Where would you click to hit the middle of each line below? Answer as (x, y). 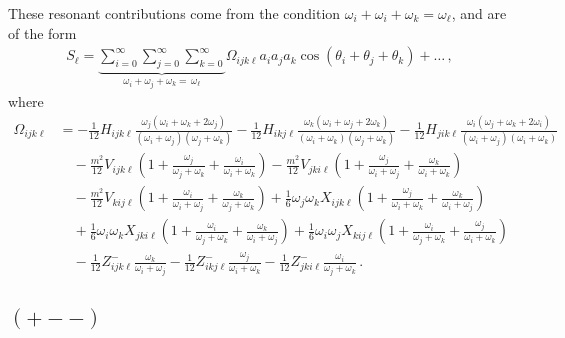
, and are (479, 13)
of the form (42, 32)
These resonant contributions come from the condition (174, 13)
